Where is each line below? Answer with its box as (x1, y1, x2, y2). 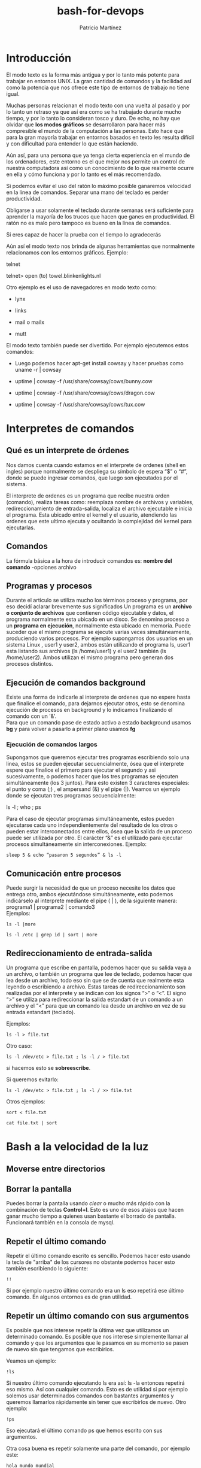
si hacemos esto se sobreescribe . (6, 1064, 91, 1072)
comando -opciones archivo (6, 563, 77, 571)
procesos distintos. (6, 660, 54, 668)
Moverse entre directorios (6, 1163, 106, 1174)
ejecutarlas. (6, 524, 35, 531)
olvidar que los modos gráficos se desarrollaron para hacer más (6, 121, 166, 128)
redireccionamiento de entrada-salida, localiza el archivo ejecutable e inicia (6, 505, 193, 512)
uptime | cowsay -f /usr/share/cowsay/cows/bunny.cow (14, 377, 153, 384)
